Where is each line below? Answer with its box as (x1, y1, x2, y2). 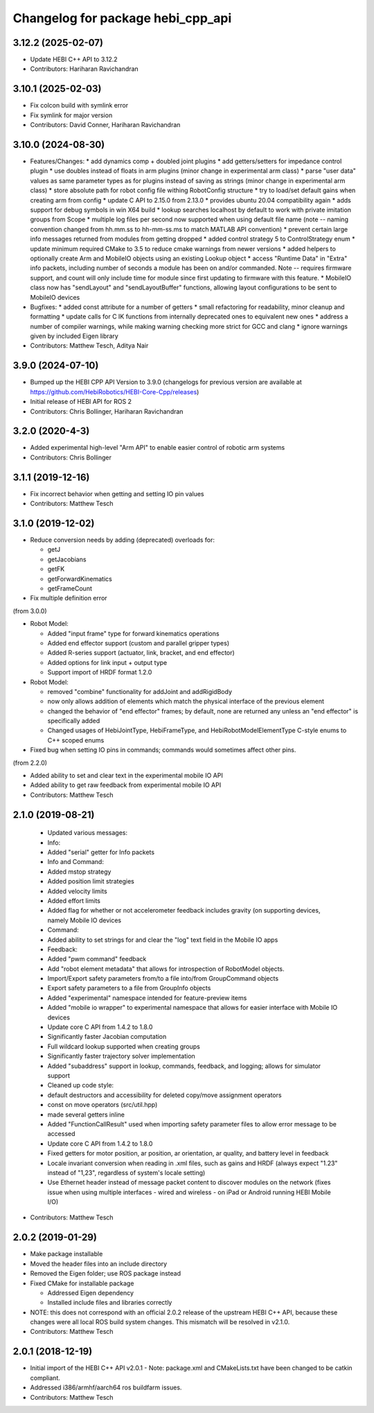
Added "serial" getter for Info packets (47, 848, 155, 856)
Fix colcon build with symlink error (30, 101, 128, 110)
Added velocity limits (47, 887, 107, 895)
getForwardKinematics (47, 575, 112, 583)
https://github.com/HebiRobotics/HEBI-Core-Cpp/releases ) (30, 387, 199, 396)
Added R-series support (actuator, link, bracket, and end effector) (47, 649, 235, 657)
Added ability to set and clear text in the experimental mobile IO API (30, 771, 223, 780)
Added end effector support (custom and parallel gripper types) (47, 638, 230, 647)
